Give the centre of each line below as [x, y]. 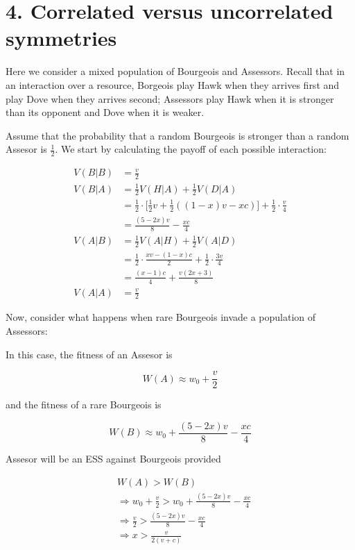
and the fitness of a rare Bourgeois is [84, 405]
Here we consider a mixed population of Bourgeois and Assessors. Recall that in [175, 71]
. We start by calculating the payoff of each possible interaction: [191, 149]
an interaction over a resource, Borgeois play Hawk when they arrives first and [173, 84]
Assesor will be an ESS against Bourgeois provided [113, 458]
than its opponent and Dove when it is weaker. [105, 112]
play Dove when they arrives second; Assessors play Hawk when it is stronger [170, 98]
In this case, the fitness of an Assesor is [89, 354]
